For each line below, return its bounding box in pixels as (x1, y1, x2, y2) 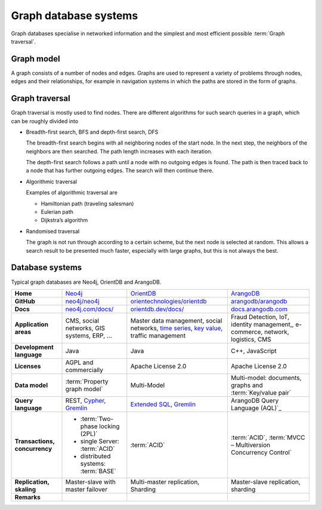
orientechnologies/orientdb (130, 297, 207, 305)
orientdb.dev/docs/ (130, 305, 184, 313)
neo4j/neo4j (65, 297, 100, 305)
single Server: (80, 437, 119, 445)
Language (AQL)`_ (230, 404, 282, 412)
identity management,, (230, 320, 295, 328)
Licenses (14, 362, 41, 370)
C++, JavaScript (230, 346, 277, 355)
